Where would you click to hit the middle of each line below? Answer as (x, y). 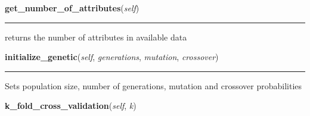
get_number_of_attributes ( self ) (72, 8)
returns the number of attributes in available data (96, 37)
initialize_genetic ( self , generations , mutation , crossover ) (112, 57)
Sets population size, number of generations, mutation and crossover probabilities (154, 85)
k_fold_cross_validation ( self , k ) (71, 106)
